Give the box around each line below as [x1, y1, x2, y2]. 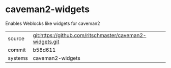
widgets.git [33, 38, 60, 45]
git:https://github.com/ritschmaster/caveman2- [33, 31, 147, 39]
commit [8, 46, 26, 53]
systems [8, 54, 28, 61]
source [8, 35, 24, 42]
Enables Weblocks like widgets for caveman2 [5, 20, 100, 26]
